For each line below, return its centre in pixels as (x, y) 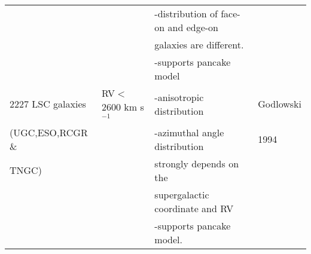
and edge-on (193, 27)
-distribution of (186, 13)
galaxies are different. (199, 45)
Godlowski (280, 104)
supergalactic (182, 194)
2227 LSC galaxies (48, 104)
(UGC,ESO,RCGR (49, 132)
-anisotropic (179, 97)
